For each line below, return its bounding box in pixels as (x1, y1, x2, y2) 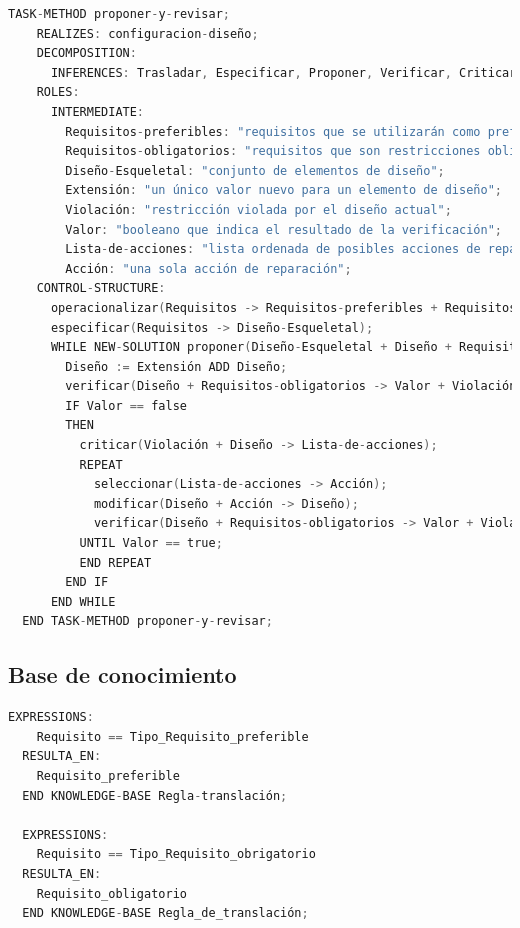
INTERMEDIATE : (50, 104, 145, 119)
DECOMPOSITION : (36, 46, 137, 61)
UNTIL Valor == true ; (79, 536, 223, 551)
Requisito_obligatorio (36, 886, 187, 901)
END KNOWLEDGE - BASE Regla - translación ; (22, 788, 288, 803)
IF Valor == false (65, 398, 187, 413)
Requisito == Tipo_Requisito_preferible (36, 729, 309, 744)
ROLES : (36, 85, 80, 100)
